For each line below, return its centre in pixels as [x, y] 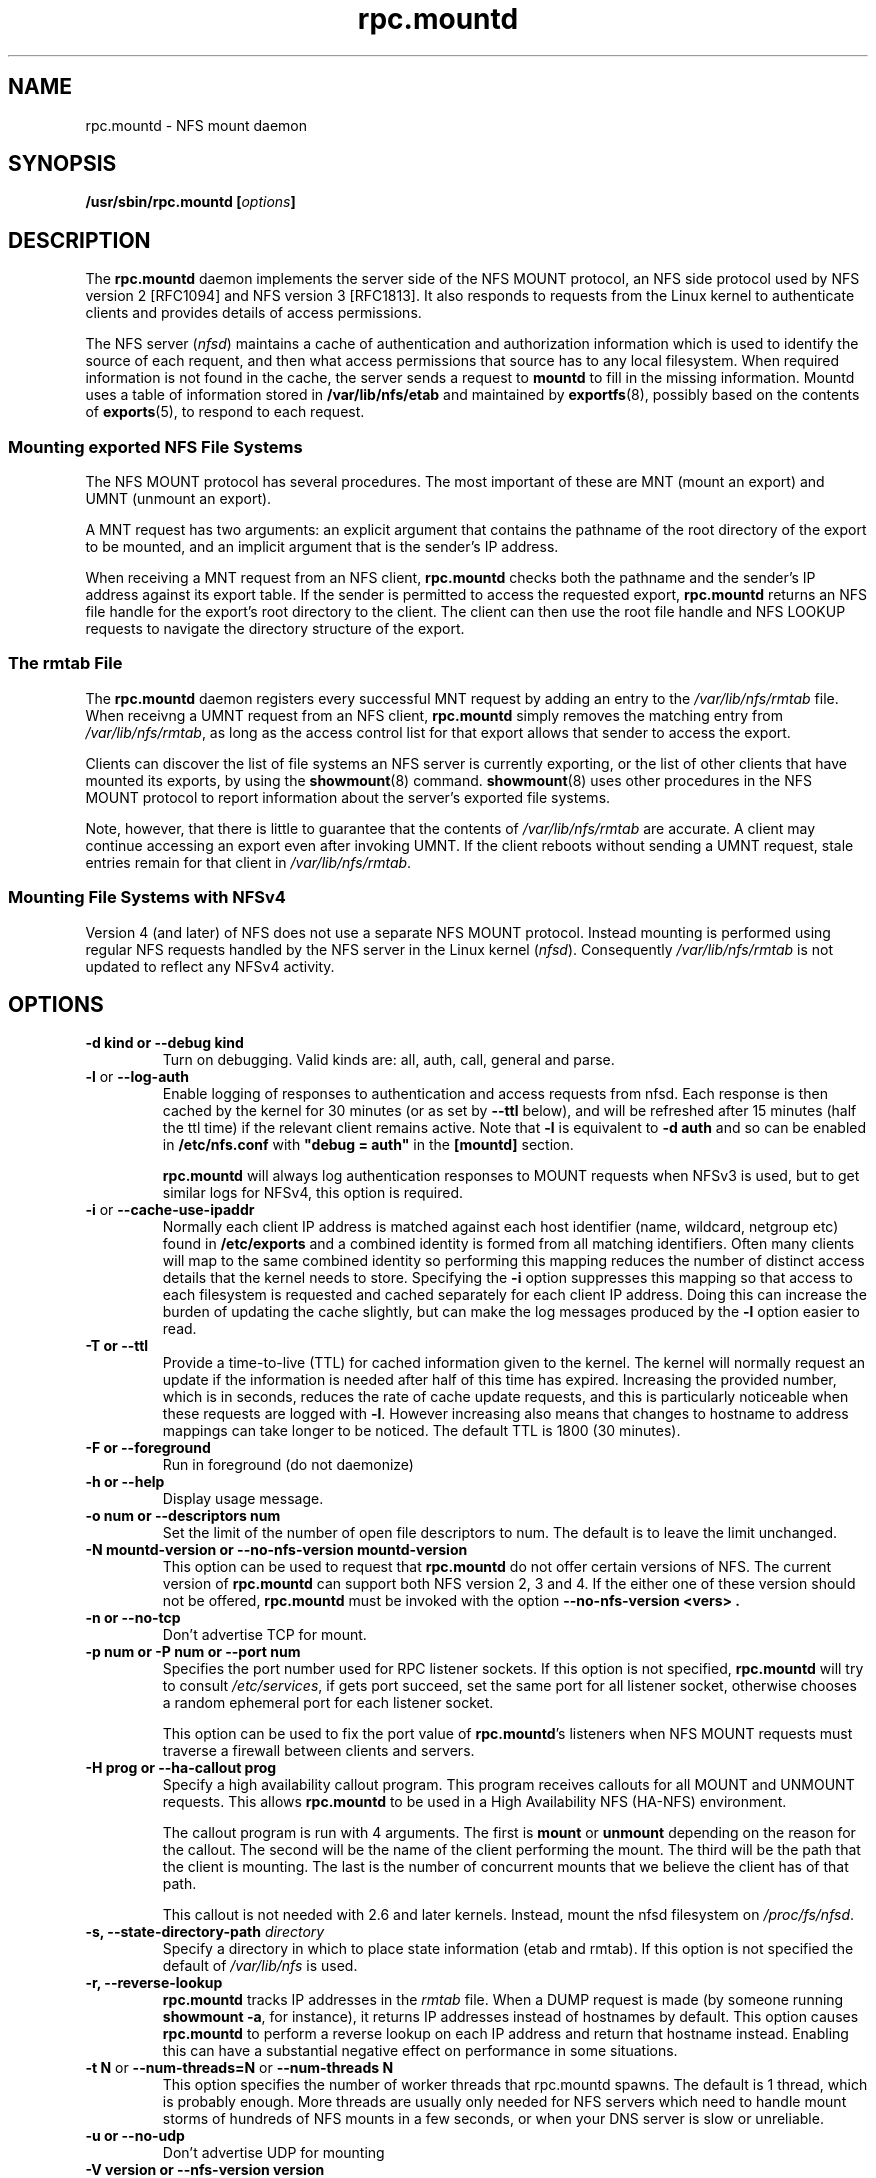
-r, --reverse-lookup [154, 1983]
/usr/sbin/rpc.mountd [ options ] [190, 202]
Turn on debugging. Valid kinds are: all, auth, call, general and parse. [388, 1060]
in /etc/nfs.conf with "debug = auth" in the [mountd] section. [368, 1145]
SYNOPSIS [62, 164]
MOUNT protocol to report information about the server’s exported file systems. [348, 797]
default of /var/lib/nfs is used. [260, 1966]
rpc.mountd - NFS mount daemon [196, 125]
